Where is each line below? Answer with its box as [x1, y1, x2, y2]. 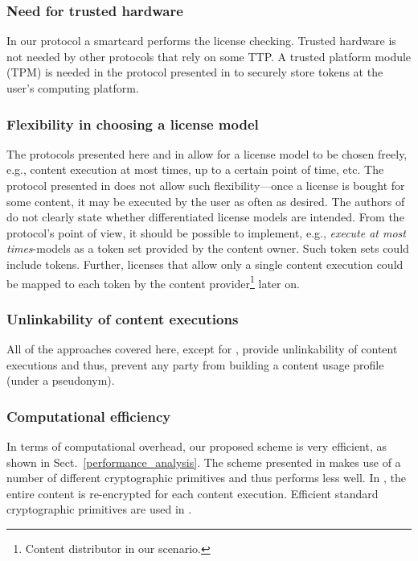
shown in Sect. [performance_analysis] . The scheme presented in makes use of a [6, 453, 401, 470]
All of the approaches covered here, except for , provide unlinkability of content [6, 340, 398, 357]
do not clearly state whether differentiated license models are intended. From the [6, 208, 404, 225]
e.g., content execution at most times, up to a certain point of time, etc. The [6, 161, 384, 178]
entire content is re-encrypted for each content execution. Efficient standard [6, 485, 379, 501]
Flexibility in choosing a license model [6, 113, 259, 134]
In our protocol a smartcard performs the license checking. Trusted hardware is [6, 32, 396, 49]
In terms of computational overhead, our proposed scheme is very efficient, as [6, 438, 387, 455]
